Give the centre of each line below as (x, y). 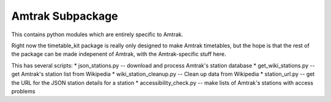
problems (23, 91)
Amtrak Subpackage (65, 16)
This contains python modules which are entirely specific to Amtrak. (97, 34)
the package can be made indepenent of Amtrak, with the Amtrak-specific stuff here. (119, 54)
